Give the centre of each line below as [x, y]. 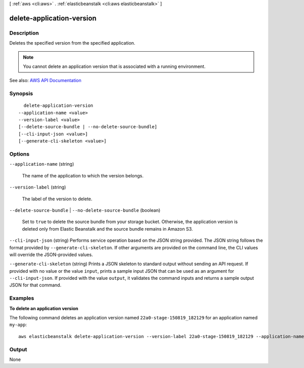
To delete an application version [44, 308]
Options [20, 154]
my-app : [18, 325]
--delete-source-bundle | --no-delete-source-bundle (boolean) [85, 210]
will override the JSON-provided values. [51, 254]
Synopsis [21, 94]
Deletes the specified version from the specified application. [72, 43]
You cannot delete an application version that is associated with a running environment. [114, 66]
